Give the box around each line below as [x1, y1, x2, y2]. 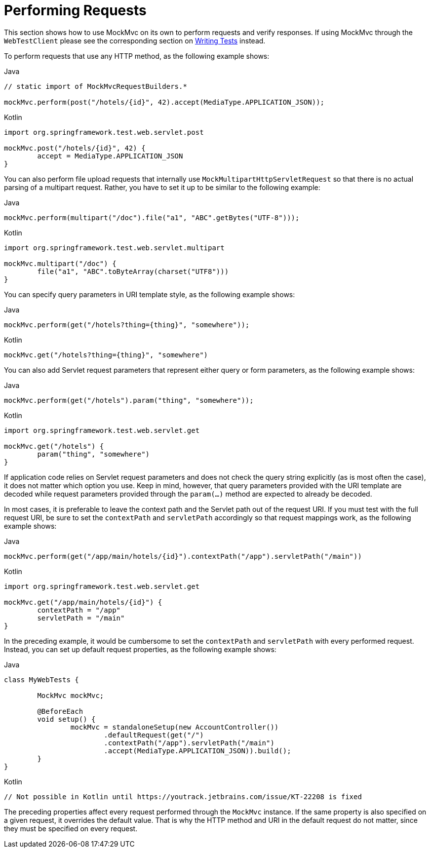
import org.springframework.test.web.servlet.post [4, 128, 204, 136]
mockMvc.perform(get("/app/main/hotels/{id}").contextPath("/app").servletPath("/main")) [4, 552, 362, 560]
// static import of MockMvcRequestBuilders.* [4, 82, 187, 90]
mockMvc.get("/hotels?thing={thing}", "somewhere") [4, 350, 208, 359]
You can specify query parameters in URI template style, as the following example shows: [4, 290, 295, 299]
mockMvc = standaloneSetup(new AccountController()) [70, 723, 279, 731]
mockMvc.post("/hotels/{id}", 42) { [4, 144, 146, 152]
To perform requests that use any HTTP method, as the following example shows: [4, 51, 270, 60]
